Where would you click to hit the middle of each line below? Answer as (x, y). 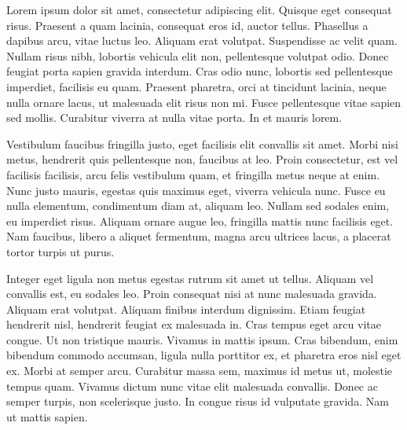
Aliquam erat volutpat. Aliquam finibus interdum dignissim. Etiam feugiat (186, 309)
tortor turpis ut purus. (60, 251)
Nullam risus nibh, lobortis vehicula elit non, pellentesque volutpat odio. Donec (198, 55)
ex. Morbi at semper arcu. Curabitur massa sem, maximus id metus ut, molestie (200, 371)
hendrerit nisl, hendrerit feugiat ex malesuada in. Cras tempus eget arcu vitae (194, 324)
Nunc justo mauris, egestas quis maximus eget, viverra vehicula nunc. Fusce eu (196, 190)
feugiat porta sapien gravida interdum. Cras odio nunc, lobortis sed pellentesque (200, 71)
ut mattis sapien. (47, 416)
